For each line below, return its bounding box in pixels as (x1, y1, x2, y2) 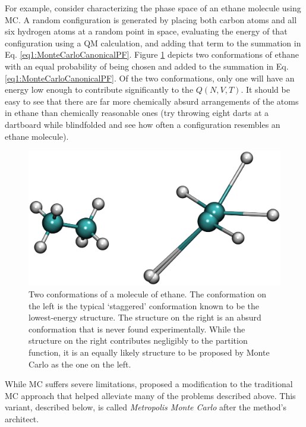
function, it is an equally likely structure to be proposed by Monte (29, 346, 270, 358)
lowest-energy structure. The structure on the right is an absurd (29, 311, 261, 324)
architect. (5, 412, 39, 425)
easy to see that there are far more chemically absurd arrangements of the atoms (5, 95, 299, 107)
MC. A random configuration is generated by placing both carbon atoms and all (5, 13, 297, 26)
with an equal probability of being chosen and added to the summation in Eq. (5, 59, 289, 72)
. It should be (241, 83, 290, 96)
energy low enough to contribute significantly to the (5, 83, 194, 96)
